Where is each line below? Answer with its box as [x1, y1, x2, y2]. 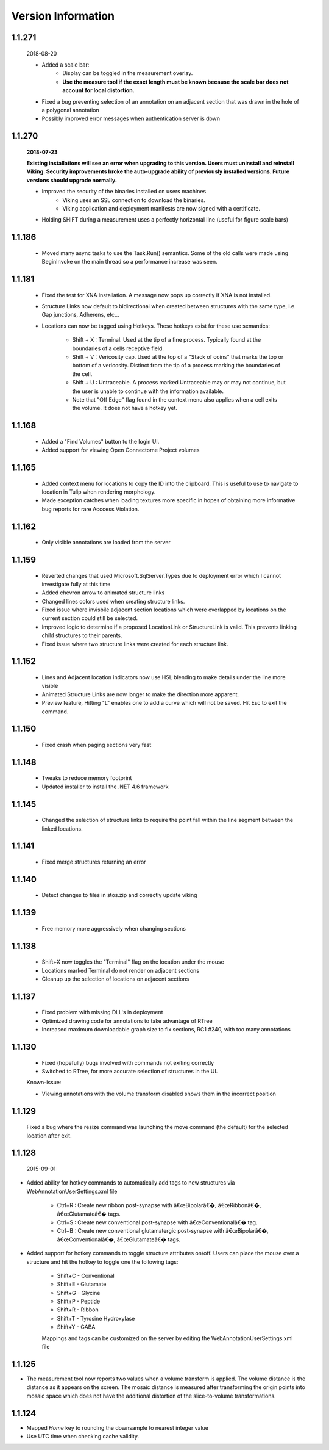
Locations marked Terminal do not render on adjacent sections [41, 967, 199, 974]
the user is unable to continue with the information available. [72, 388, 224, 395]
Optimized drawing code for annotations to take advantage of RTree [41, 1017, 213, 1025]
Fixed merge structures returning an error [41, 858, 146, 866]
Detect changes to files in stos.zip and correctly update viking [41, 892, 197, 899]
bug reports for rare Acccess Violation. [41, 505, 140, 513]
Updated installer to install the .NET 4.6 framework [41, 783, 169, 790]
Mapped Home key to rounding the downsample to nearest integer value [26, 1424, 208, 1431]
